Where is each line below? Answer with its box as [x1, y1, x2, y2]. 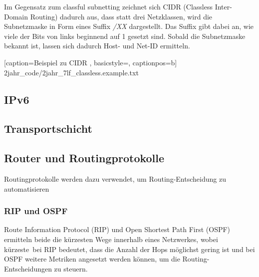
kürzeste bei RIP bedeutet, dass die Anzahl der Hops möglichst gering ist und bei [4, 244, 255, 254]
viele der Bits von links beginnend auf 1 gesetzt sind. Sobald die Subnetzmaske [4, 30, 246, 41]
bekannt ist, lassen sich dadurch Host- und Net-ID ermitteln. [4, 40, 190, 51]
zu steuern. [54, 263, 88, 274]
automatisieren [4, 183, 49, 194]
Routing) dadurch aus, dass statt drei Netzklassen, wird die [30, 11, 213, 21]
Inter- [215, 1, 232, 11]
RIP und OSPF [4, 205, 68, 217]
